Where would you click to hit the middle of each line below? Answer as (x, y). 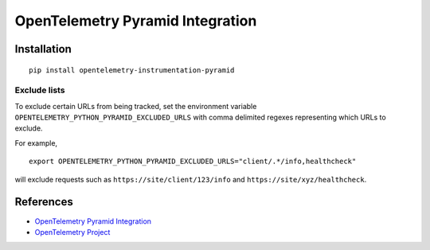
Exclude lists (40, 90)
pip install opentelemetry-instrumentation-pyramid (132, 70)
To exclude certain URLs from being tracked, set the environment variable (136, 106)
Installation (43, 49)
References (44, 202)
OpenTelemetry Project (72, 232)
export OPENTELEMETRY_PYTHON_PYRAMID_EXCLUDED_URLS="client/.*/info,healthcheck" (193, 162)
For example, (36, 143)
